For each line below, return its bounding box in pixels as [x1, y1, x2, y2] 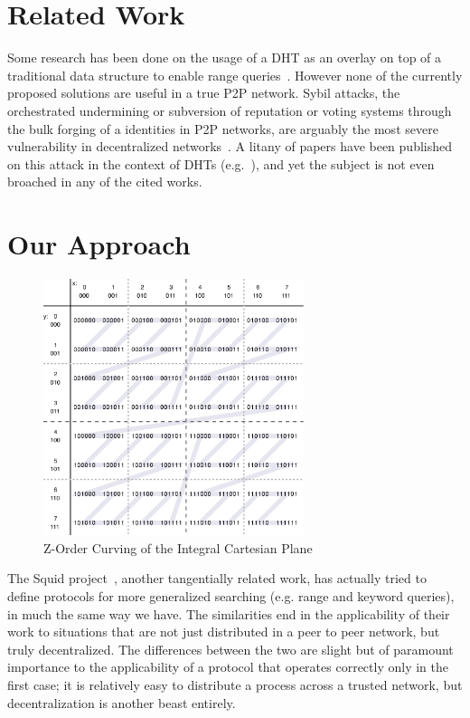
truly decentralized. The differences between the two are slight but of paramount [7, 639, 454, 658]
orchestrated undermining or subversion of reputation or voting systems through [7, 101, 452, 120]
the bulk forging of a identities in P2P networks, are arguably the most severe [7, 119, 438, 138]
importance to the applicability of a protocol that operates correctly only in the [7, 657, 448, 676]
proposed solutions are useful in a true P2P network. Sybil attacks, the [7, 83, 400, 102]
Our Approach [7, 225, 191, 263]
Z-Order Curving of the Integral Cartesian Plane [43, 538, 313, 557]
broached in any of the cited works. [7, 172, 202, 191]
